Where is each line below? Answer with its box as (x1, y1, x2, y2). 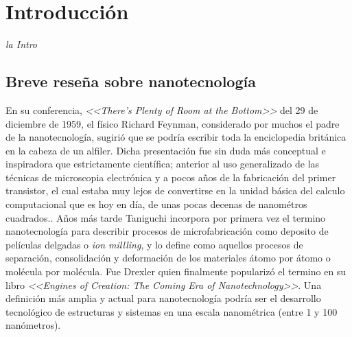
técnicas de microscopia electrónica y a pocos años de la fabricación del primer (5, 170, 336, 184)
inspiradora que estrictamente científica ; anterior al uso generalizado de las (5, 156, 320, 171)
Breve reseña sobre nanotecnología (5, 71, 256, 92)
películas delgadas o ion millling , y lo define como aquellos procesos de (5, 237, 303, 251)
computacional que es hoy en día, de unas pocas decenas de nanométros (5, 197, 307, 211)
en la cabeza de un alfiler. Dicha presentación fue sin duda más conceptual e (5, 143, 326, 157)
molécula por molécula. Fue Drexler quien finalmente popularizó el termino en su (5, 264, 347, 279)
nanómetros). (5, 318, 61, 332)
